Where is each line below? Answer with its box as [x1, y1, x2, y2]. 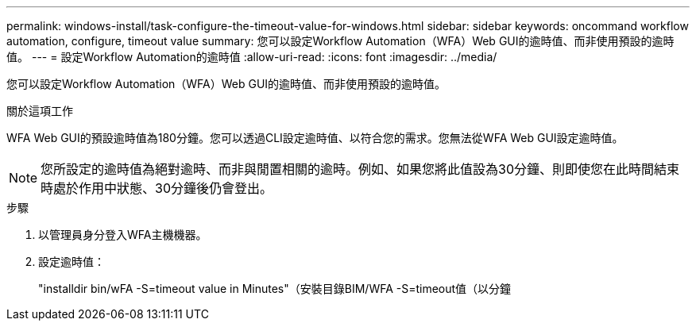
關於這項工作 [6, 104, 73, 117]
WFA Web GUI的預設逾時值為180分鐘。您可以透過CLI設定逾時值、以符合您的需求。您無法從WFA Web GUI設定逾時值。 [6, 131, 624, 144]
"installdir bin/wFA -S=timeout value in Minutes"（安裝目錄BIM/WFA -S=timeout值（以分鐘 [38, 282, 512, 295]
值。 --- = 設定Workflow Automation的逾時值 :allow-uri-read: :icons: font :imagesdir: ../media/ [6, 50, 497, 63]
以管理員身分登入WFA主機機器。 [38, 228, 207, 241]
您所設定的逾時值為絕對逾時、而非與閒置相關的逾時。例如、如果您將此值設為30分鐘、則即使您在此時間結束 [41, 161, 680, 177]
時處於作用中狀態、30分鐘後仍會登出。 [41, 180, 273, 196]
